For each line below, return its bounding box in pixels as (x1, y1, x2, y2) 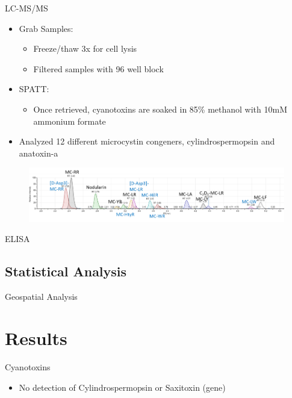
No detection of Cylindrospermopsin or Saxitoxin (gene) (19, 381, 226, 393)
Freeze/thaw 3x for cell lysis (33, 42, 137, 55)
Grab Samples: (19, 22, 73, 34)
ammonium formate (33, 114, 106, 127)
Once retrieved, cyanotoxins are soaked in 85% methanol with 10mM (33, 102, 288, 115)
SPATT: (19, 82, 49, 95)
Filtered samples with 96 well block (33, 62, 164, 75)
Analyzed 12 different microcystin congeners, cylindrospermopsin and (19, 135, 275, 148)
